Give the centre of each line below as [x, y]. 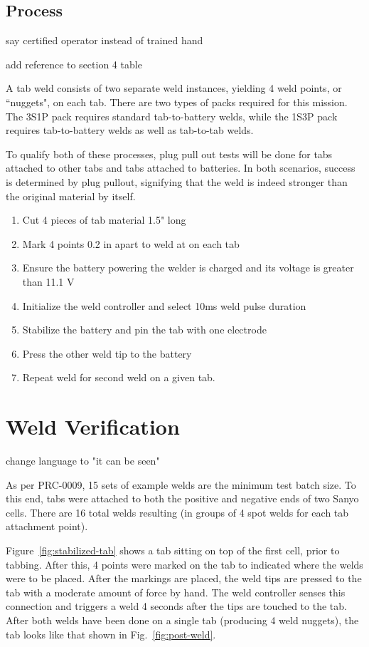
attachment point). [47, 526]
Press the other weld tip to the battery [107, 353]
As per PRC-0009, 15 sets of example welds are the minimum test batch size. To [181, 484]
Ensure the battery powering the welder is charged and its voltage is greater [188, 268]
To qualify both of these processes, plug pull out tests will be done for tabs [169, 154]
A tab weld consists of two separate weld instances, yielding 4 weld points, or [174, 88]
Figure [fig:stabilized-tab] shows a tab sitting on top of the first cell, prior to [173, 550]
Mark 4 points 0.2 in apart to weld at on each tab [131, 243]
